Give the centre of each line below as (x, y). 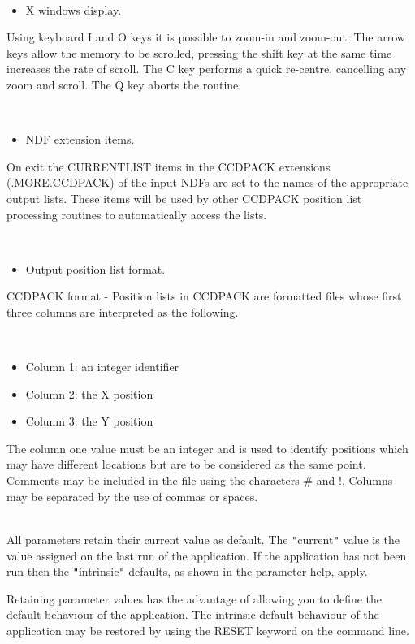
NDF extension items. (80, 139)
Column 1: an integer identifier (102, 367)
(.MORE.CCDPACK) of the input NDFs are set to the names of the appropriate (207, 182)
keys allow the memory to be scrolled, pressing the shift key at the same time (199, 52)
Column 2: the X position (89, 393)
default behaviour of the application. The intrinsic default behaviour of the (193, 614)
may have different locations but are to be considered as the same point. (186, 464)
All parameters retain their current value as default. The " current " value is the (203, 539)
